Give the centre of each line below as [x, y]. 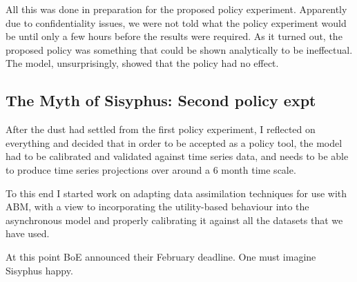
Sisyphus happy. [39, 270]
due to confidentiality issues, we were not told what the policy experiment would [176, 22]
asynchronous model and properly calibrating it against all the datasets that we [174, 220]
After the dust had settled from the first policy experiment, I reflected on [161, 129]
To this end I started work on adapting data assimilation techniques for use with [176, 193]
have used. [28, 233]
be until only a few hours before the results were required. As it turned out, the [174, 36]
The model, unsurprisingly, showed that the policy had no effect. [142, 63]
